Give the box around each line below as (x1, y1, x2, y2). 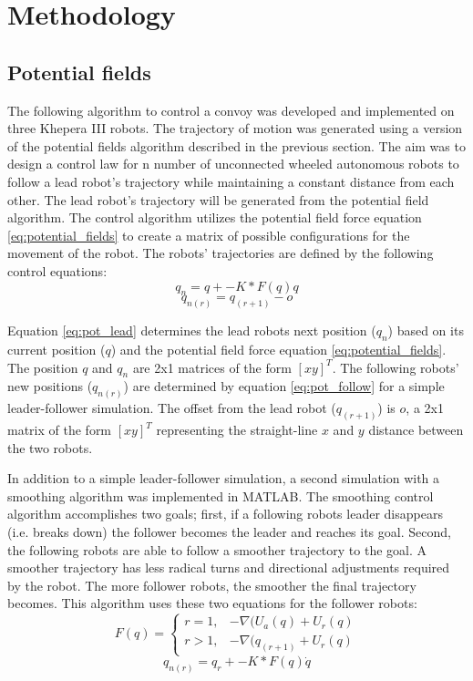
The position (7, 357, 78, 377)
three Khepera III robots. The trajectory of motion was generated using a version (7, 119, 463, 138)
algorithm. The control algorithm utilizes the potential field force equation (7, 208, 422, 227)
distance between (368, 420, 464, 439)
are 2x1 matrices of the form (132, 357, 292, 377)
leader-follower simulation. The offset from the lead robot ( (7, 398, 336, 418)
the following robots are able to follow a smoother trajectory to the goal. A (7, 540, 427, 559)
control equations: (7, 261, 108, 280)
